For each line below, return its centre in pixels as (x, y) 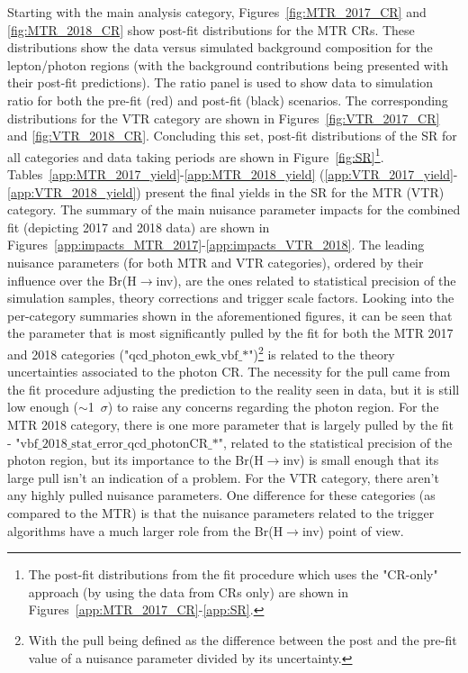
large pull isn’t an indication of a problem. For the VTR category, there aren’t (223, 477)
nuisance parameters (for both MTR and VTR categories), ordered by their (216, 262)
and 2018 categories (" (68, 354)
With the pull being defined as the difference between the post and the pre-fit (243, 639)
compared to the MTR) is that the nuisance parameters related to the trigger (221, 512)
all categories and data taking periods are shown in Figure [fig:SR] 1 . (196, 155)
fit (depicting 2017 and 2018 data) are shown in (139, 227)
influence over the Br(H (72, 280)
